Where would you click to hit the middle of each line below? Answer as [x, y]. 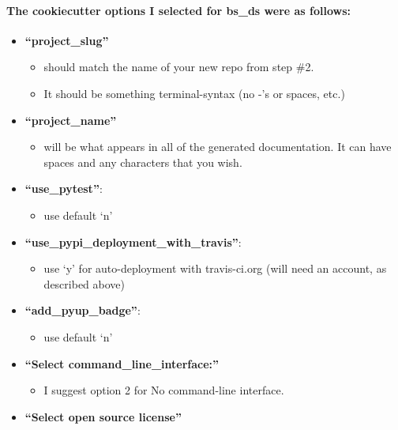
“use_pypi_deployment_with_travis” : [133, 241]
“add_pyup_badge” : [83, 310]
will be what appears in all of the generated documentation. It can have [218, 147]
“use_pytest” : [64, 189]
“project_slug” [67, 40]
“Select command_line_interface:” [122, 363]
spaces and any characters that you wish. [143, 162]
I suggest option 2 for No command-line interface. [164, 390]
